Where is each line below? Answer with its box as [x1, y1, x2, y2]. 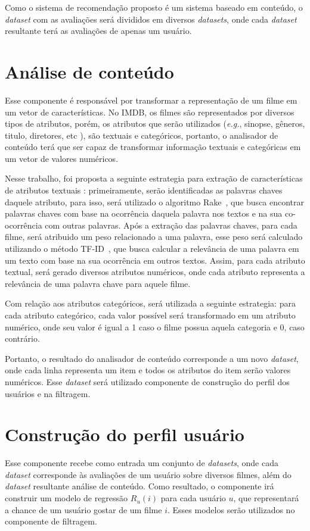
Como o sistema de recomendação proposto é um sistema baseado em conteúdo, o [5, 1, 303, 13]
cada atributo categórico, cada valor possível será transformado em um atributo [5, 309, 296, 321]
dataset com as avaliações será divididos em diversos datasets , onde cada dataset [5, 13, 297, 25]
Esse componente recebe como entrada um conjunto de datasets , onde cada [5, 457, 278, 469]
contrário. [5, 332, 40, 345]
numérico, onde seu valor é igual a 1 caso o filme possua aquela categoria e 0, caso [5, 320, 305, 333]
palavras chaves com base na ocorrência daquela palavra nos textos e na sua [5, 207, 283, 220]
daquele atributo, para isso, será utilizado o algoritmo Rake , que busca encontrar [5, 195, 305, 208]
